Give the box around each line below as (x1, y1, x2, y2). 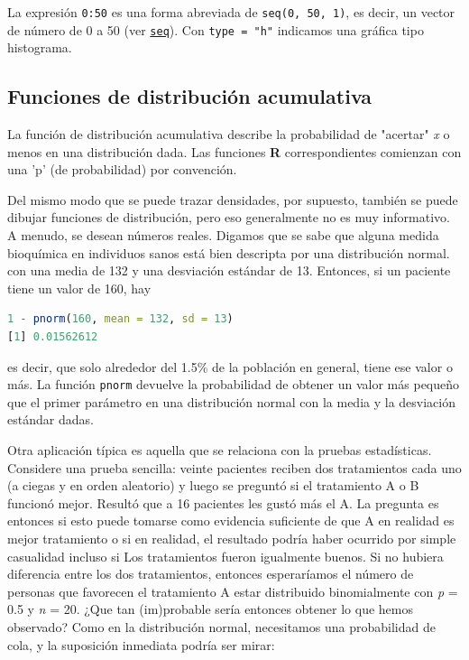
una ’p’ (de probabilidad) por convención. (7, 160, 237, 179)
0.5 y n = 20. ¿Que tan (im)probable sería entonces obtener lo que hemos (7, 600, 413, 618)
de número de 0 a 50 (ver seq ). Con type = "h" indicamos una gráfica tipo (7, 20, 424, 39)
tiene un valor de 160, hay (7, 278, 152, 297)
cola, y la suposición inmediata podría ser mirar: (7, 635, 275, 654)
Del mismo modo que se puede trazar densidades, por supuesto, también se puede (7, 190, 458, 209)
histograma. (7, 38, 72, 57)
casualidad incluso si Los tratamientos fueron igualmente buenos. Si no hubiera (7, 546, 444, 565)
